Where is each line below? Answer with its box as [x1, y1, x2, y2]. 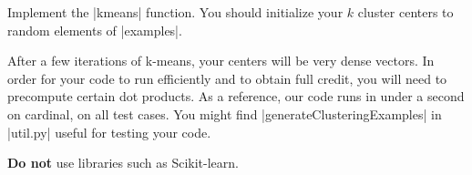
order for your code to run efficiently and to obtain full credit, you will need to [7, 68, 447, 87]
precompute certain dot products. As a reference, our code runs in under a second [7, 87, 465, 106]
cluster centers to [357, 3, 454, 21]
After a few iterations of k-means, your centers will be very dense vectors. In [7, 51, 435, 70]
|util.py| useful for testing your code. [7, 122, 211, 141]
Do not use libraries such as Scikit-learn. [7, 153, 239, 172]
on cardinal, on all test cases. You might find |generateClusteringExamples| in [7, 104, 442, 123]
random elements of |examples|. [7, 20, 182, 39]
